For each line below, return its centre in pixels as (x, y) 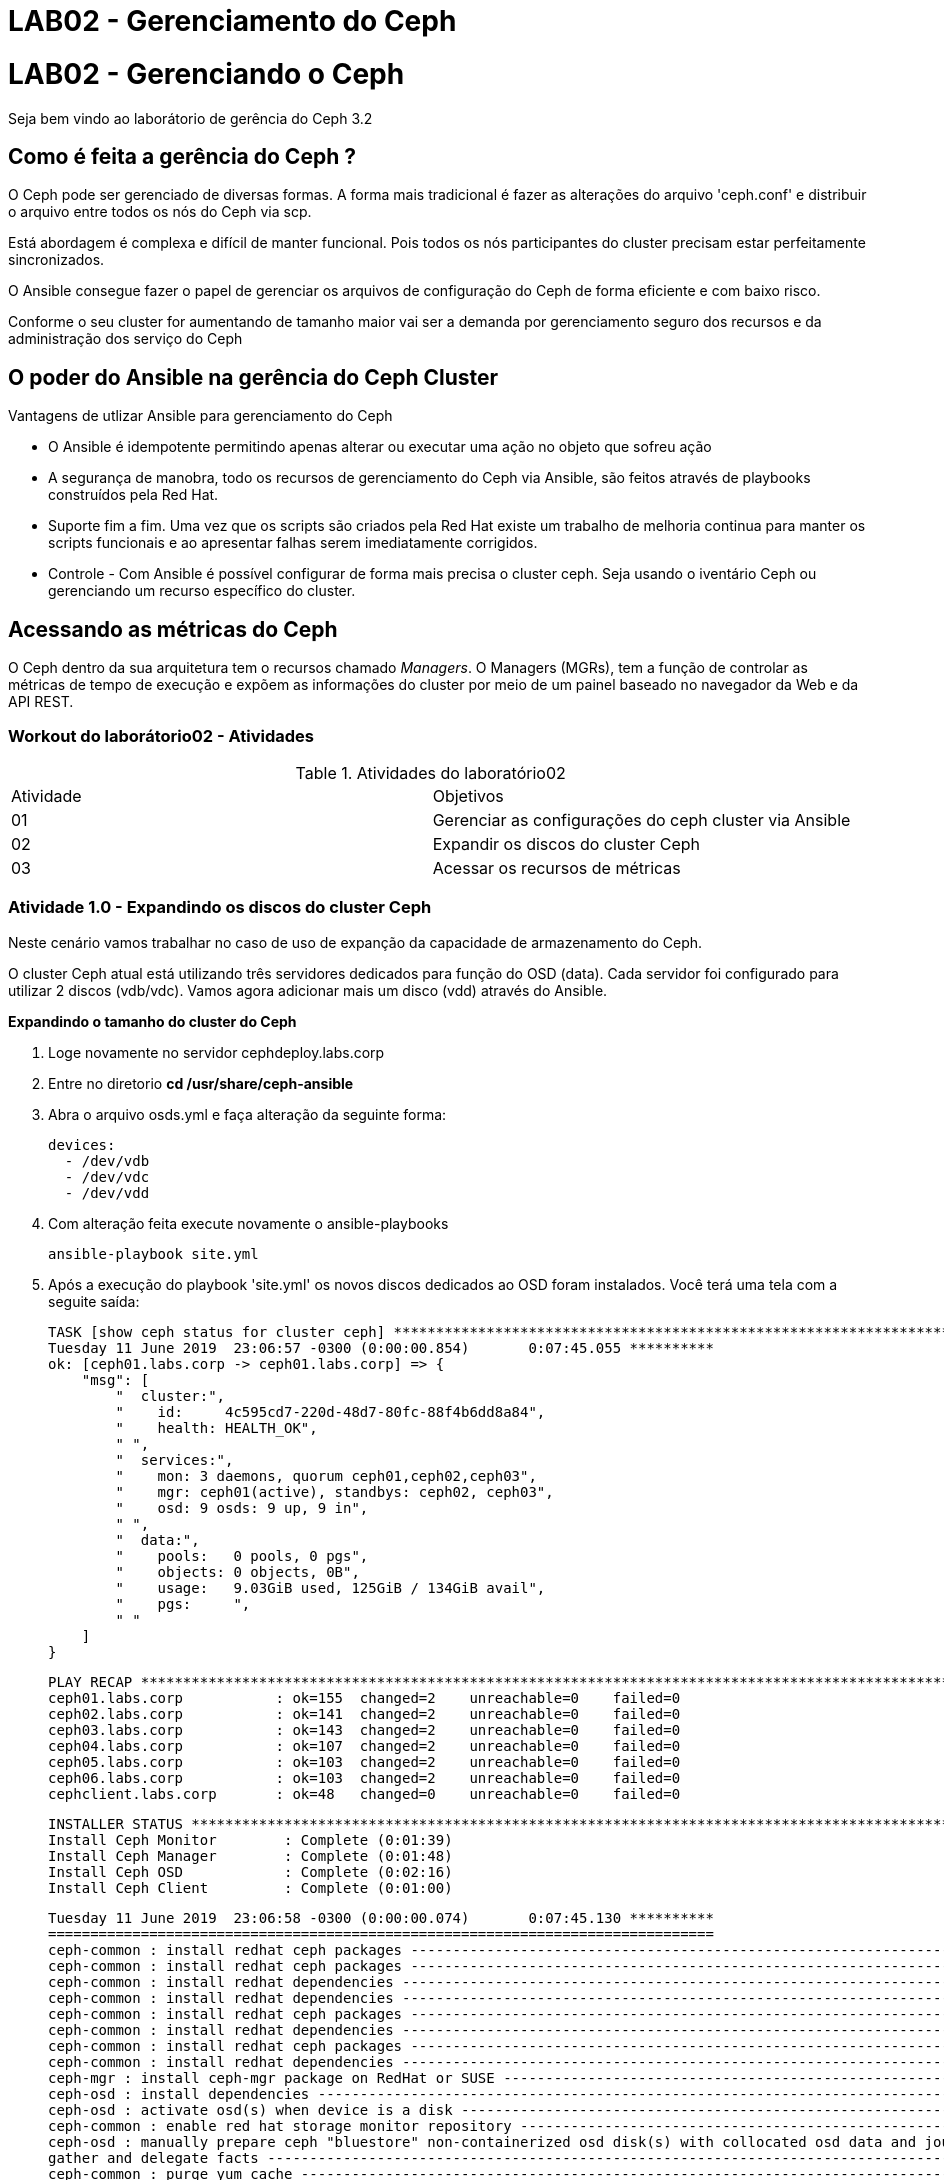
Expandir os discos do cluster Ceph (566, 843)
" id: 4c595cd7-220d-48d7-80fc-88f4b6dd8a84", (330, 1411)
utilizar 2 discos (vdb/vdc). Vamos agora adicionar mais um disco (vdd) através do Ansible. (308, 990)
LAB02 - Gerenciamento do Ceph (232, 21)
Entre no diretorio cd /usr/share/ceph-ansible (201, 1083)
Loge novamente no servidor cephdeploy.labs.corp (216, 1052)
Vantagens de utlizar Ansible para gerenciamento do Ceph (200, 416)
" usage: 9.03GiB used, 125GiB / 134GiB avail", (330, 1587)
